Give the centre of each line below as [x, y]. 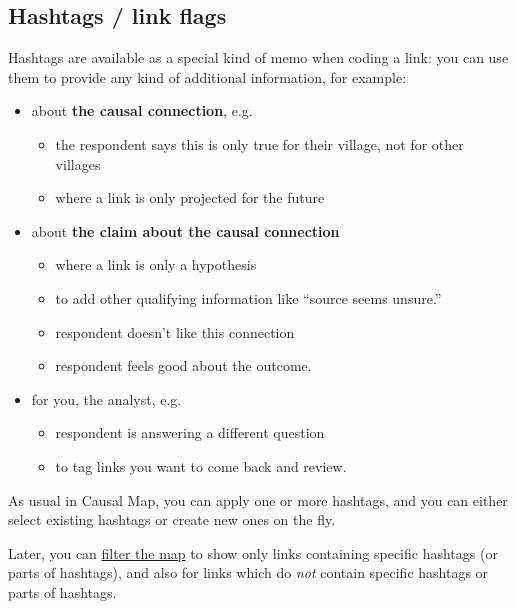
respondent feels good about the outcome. [183, 365]
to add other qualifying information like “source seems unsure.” [248, 297]
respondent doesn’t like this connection [175, 331]
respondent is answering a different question [190, 432]
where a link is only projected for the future [190, 197]
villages [78, 163]
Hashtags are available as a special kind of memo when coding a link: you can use [258, 57]
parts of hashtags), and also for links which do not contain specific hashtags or [248, 572]
